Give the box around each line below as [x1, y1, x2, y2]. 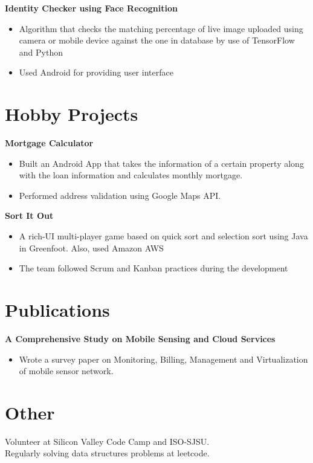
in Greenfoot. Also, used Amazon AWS [19, 241, 164, 254]
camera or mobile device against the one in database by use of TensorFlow [19, 34, 295, 47]
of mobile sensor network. [19, 364, 114, 377]
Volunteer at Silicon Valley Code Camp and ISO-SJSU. [5, 435, 210, 447]
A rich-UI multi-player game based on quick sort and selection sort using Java [19, 230, 308, 242]
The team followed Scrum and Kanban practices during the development [19, 262, 288, 274]
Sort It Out [5, 209, 54, 222]
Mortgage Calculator [5, 137, 94, 149]
